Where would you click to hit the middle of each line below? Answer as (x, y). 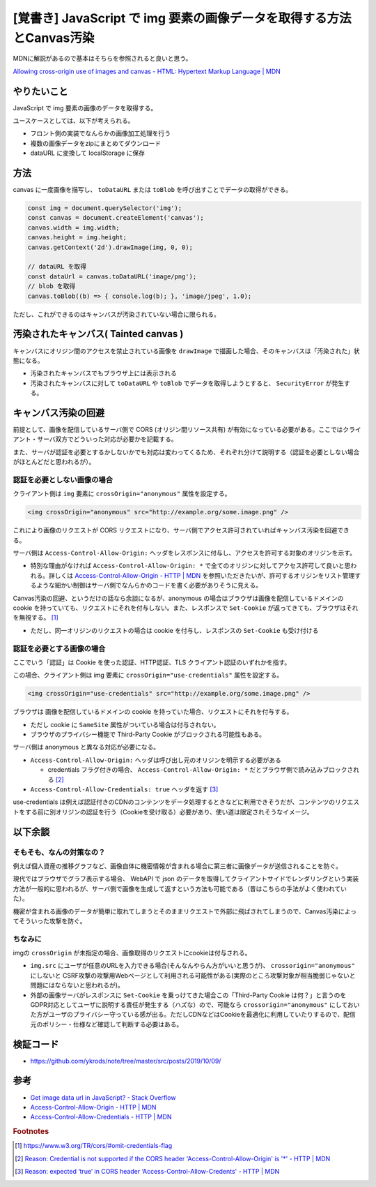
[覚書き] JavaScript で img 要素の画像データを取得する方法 (182, 18)
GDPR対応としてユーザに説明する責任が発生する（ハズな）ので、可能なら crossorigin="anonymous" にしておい (195, 1004)
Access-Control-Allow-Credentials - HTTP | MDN (101, 1117)
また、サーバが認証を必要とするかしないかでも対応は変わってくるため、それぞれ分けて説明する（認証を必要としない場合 (186, 452)
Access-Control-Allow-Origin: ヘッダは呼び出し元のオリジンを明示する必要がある (156, 760)
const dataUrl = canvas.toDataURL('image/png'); (112, 276)
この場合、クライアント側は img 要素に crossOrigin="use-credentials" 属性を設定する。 (148, 675)
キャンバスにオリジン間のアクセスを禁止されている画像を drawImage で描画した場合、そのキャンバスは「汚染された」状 (186, 351)
